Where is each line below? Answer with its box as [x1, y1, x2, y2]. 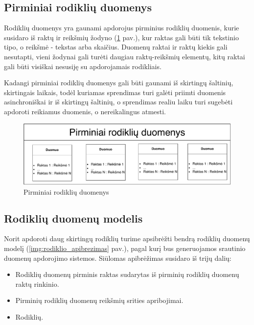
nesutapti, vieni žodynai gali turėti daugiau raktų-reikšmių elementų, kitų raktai [4, 51, 245, 61]
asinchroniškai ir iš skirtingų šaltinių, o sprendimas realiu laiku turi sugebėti [4, 97, 233, 107]
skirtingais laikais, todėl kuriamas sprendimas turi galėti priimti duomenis [4, 87, 226, 97]
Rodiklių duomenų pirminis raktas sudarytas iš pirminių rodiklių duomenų [15, 269, 239, 279]
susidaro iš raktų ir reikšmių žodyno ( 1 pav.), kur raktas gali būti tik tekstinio [4, 32, 239, 42]
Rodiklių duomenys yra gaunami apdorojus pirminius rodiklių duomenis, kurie [4, 23, 239, 33]
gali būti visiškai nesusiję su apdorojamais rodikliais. [4, 61, 162, 71]
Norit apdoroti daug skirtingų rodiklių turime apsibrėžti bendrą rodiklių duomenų [4, 233, 250, 244]
